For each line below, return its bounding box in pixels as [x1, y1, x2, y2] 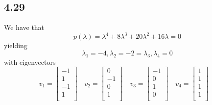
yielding [4, 40, 27, 51]
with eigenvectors [4, 56, 56, 67]
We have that [4, 22, 45, 32]
